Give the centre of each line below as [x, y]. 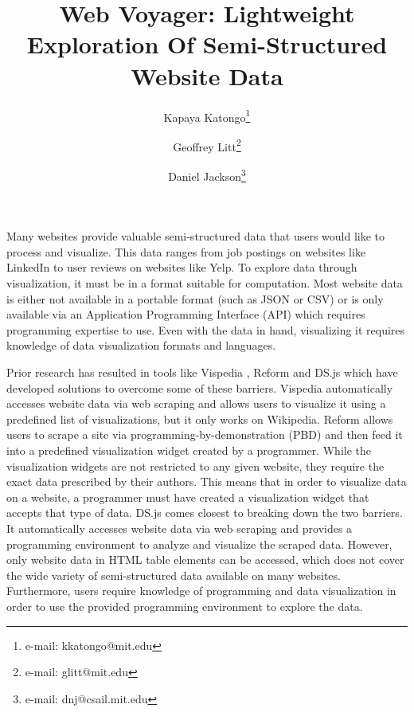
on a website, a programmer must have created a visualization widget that [188, 497]
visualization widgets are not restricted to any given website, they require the [195, 466]
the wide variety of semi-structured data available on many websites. [174, 575]
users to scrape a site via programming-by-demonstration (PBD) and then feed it [205, 434]
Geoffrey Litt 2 [207, 145]
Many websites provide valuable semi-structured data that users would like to [196, 236]
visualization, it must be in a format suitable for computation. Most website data [205, 283]
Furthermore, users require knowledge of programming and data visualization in [201, 591]
